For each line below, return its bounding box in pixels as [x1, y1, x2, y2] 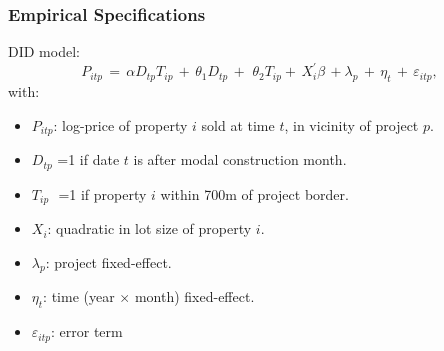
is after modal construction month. [133, 149, 347, 170]
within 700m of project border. [160, 183, 349, 204]
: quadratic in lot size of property [47, 218, 252, 239]
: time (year [43, 286, 115, 307]
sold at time [201, 114, 275, 135]
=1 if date [57, 149, 120, 170]
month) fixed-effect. [134, 286, 255, 307]
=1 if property [58, 183, 147, 204]
